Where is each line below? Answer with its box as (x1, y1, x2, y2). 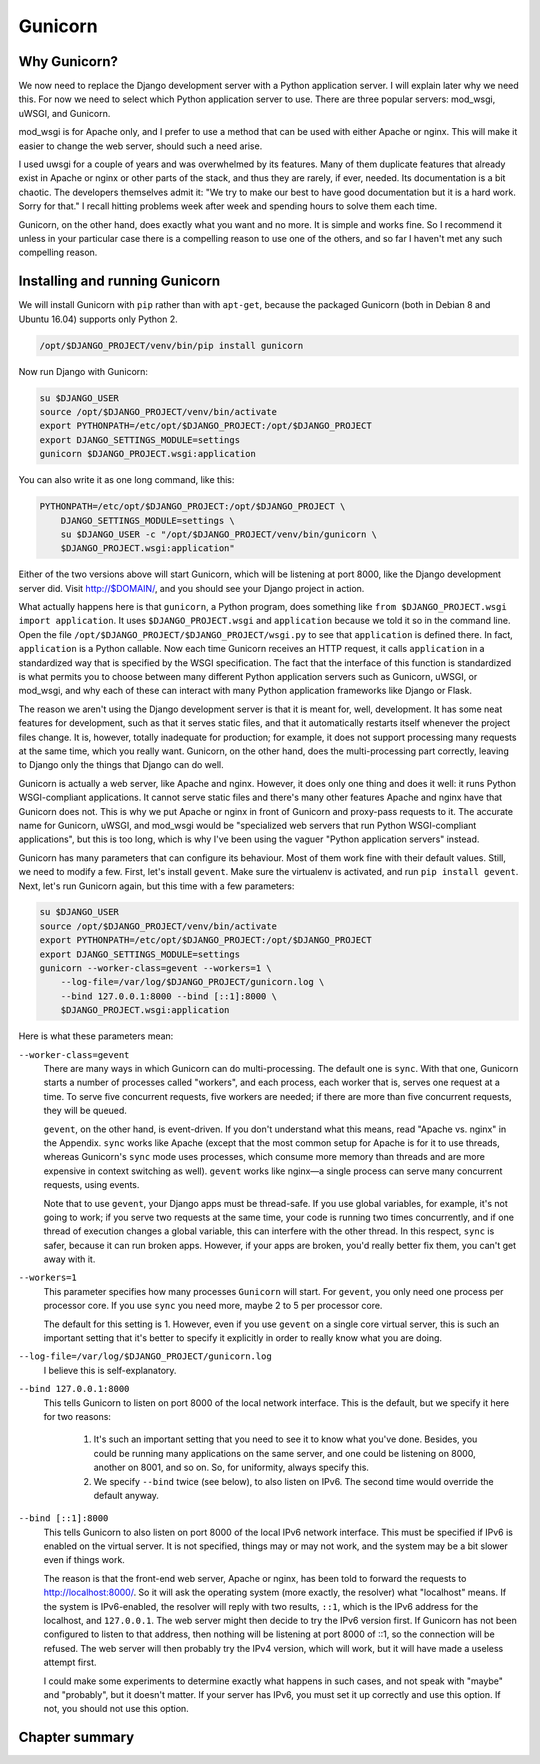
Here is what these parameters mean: (18, 1030, 174, 1042)
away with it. (43, 1253, 96, 1265)
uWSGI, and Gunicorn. (18, 107, 111, 119)
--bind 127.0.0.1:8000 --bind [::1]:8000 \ (60, 990, 277, 1002)
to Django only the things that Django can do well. (18, 759, 224, 771)
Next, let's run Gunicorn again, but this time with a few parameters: (18, 880, 295, 892)
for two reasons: (43, 1410, 112, 1422)
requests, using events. (43, 1179, 140, 1191)
